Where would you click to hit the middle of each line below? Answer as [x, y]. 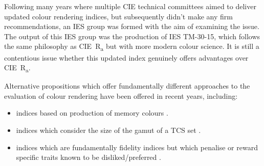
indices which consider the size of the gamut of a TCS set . [108, 130]
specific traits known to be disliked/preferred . [89, 157]
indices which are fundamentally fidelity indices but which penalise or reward [137, 147]
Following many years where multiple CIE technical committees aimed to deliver [130, 6]
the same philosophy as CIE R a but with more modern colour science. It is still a [132, 47]
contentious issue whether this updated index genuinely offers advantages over [126, 57]
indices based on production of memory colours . [92, 113]
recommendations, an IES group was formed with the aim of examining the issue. [132, 26]
